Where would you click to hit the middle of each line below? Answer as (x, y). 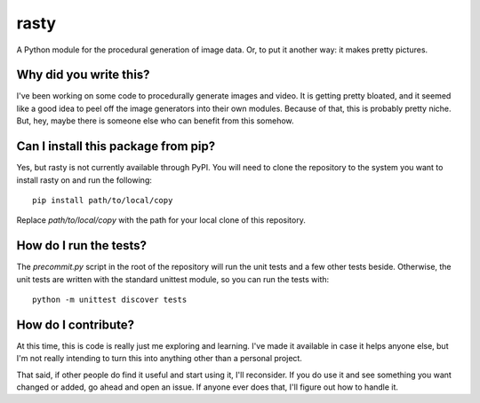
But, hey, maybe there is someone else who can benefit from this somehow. (155, 121)
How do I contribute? (76, 324)
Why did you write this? (83, 75)
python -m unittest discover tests (110, 300)
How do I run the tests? (81, 245)
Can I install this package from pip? (116, 146)
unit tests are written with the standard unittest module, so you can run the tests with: (173, 279)
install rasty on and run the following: (84, 180)
